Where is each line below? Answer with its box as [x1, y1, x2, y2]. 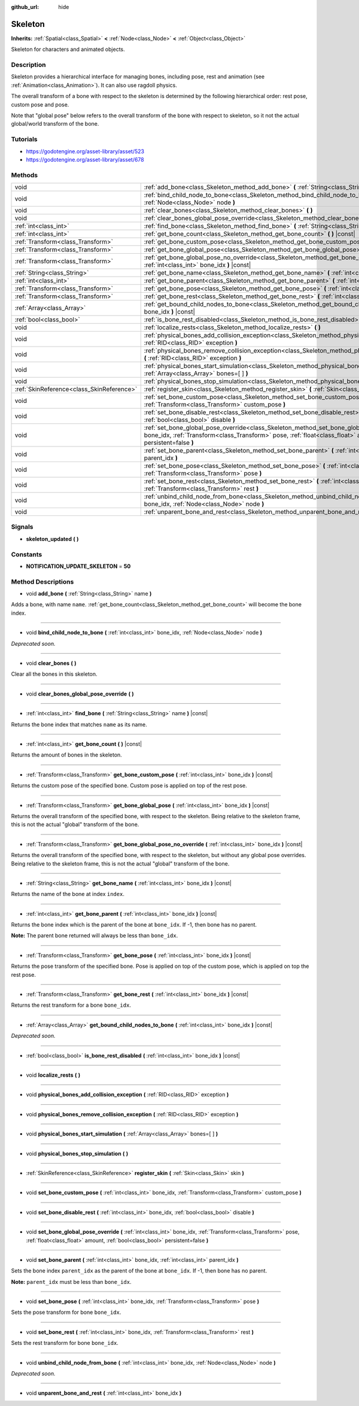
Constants [11, 550, 42, 558]
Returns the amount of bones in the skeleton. [11, 751, 122, 758]
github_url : [11, 4, 39, 10]
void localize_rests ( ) [26, 1071, 81, 1079]
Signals [11, 523, 34, 531]
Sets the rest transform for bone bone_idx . [11, 1340, 119, 1347]
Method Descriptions [11, 578, 74, 586]
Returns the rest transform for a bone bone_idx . [11, 1001, 132, 1009]
